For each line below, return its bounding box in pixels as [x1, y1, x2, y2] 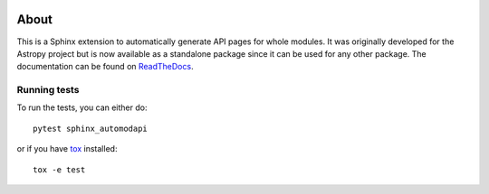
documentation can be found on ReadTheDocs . [16, 61, 194, 72]
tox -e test [33, 164, 86, 175]
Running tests [16, 84, 80, 97]
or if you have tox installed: [16, 143, 118, 154]
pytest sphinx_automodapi [33, 123, 149, 134]
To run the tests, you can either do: [16, 102, 148, 113]
